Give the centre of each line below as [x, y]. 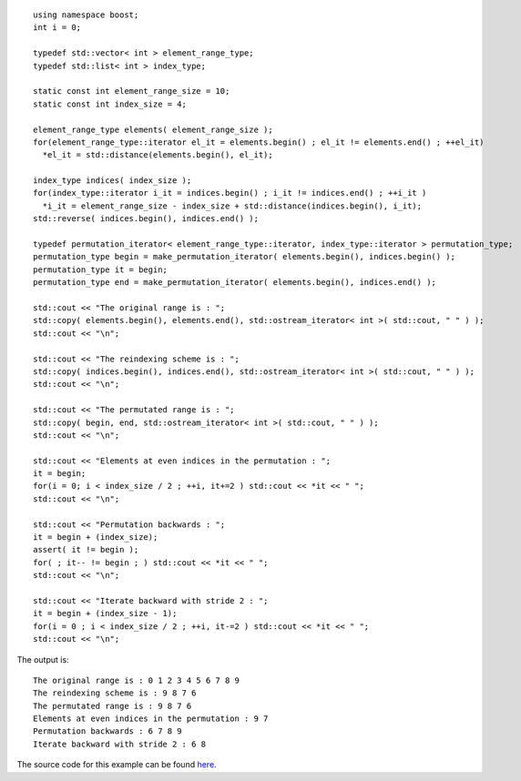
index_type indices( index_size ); [112, 181]
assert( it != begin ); [86, 550]
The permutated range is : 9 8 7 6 [112, 706]
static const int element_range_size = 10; [132, 91]
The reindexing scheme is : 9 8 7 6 [115, 693]
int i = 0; [57, 28]
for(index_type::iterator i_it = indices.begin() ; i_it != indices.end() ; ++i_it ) [230, 193]
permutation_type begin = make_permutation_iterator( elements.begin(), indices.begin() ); [244, 257]
